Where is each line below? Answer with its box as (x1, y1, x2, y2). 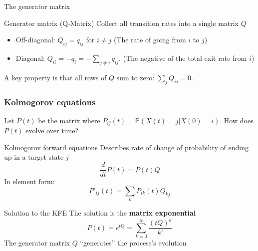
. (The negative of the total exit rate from (119, 52, 247, 63)
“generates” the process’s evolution (80, 237, 187, 248)
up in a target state (4, 152, 64, 162)
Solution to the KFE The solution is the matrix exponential (4, 208, 196, 218)
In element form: (4, 176, 55, 187)
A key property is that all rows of (4, 72, 107, 82)
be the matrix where (38, 115, 100, 125)
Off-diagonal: (15, 34, 55, 45)
